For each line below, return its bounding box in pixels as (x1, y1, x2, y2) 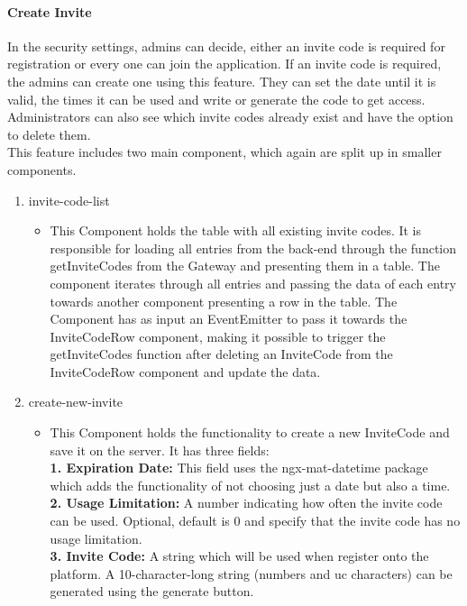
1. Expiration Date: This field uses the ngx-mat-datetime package (50, 458, 428, 477)
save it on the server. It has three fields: (50, 440, 270, 459)
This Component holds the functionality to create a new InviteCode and (50, 423, 450, 442)
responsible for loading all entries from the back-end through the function (50, 238, 457, 257)
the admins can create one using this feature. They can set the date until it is (7, 71, 436, 90)
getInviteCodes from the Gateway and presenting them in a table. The (50, 256, 440, 275)
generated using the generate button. (50, 582, 254, 601)
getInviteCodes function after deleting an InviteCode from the (50, 344, 393, 363)
